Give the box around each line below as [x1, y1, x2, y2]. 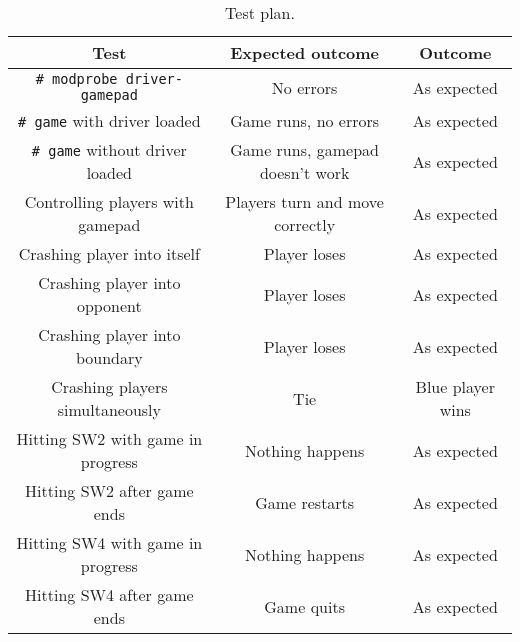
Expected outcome [230, 41, 380, 64]
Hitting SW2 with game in [16, 427, 203, 450]
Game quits [264, 594, 345, 618]
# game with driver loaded [18, 109, 201, 132]
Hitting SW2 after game [25, 479, 194, 502]
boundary [75, 346, 143, 369]
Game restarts [255, 490, 355, 514]
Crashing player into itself [18, 242, 200, 265]
